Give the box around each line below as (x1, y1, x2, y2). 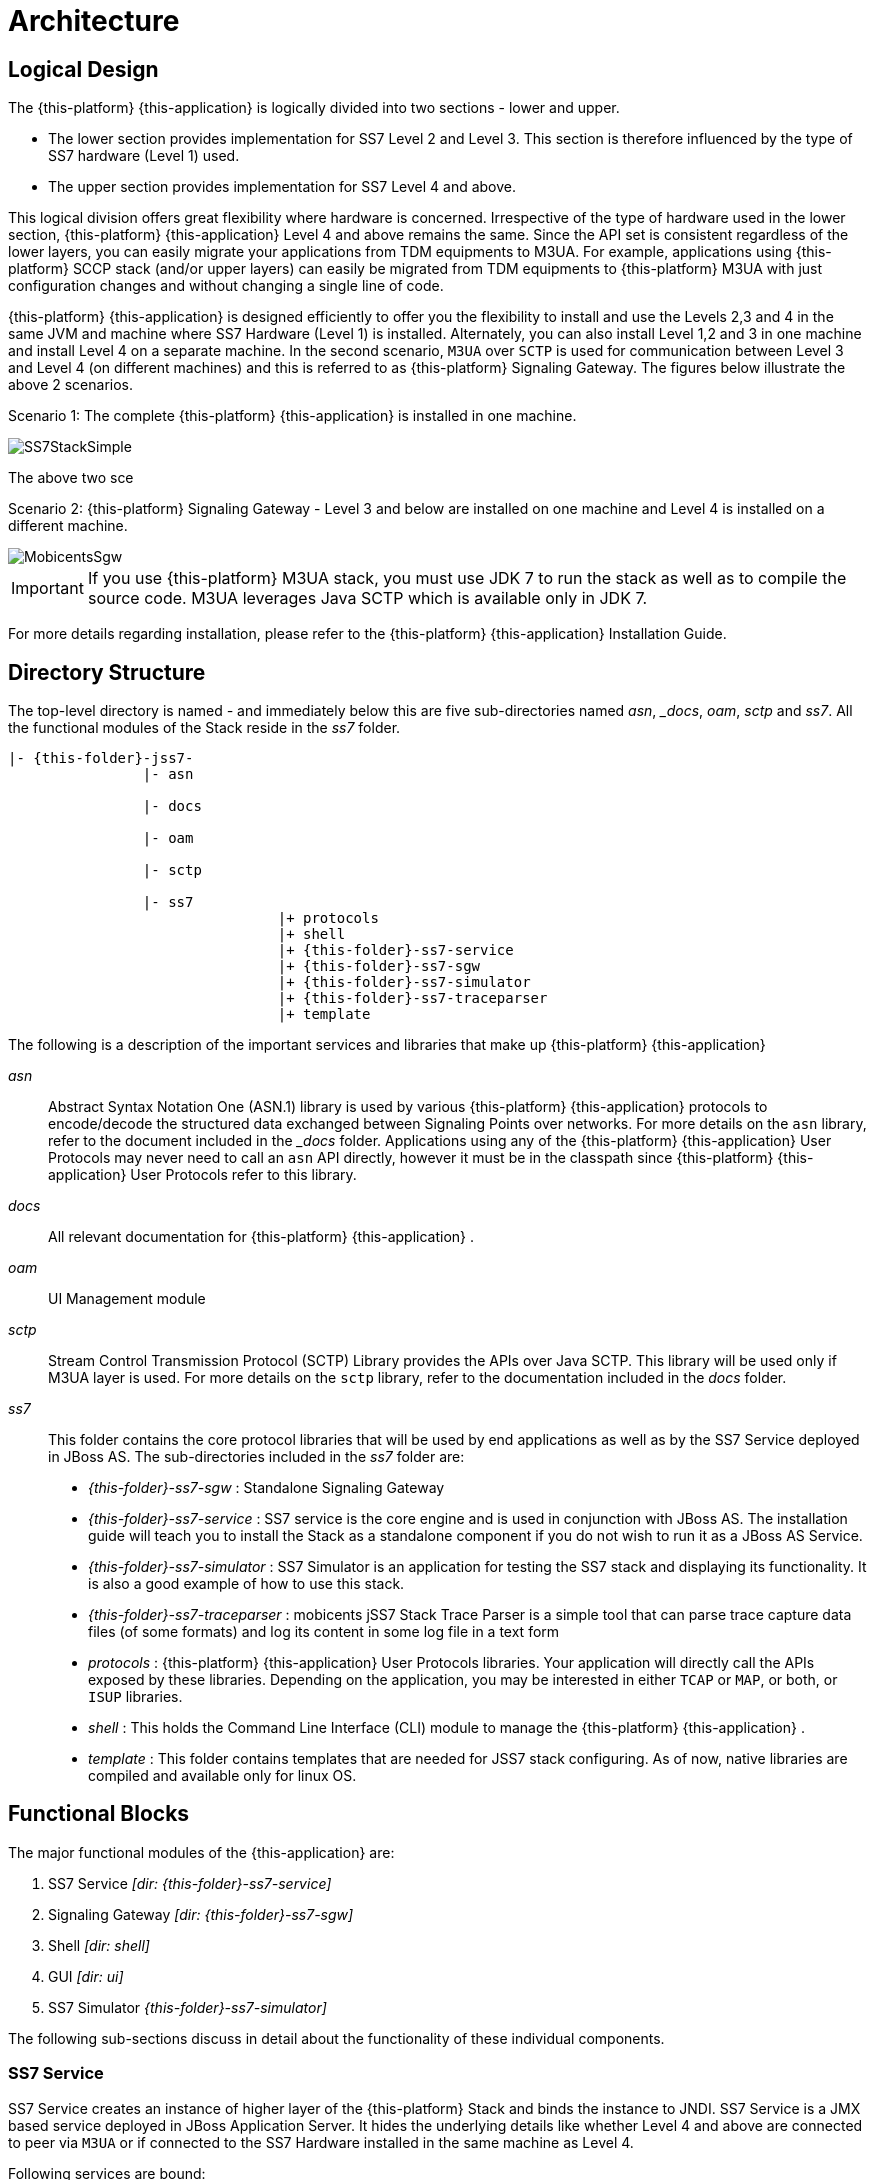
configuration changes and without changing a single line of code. (8, 277, 444, 295)
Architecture (8, 4, 180, 38)
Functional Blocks (8, 1801, 190, 1827)
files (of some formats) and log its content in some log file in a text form (88, 1623, 560, 1641)
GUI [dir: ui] (48, 1967, 124, 1985)
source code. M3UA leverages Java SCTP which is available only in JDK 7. (87, 588, 648, 609)
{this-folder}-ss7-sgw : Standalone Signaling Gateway (88, 1479, 445, 1497)
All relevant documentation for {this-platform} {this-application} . (48, 1228, 475, 1246)
